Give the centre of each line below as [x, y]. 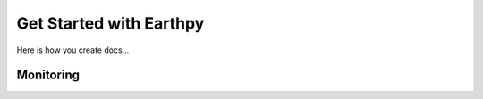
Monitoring [48, 75]
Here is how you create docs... [73, 50]
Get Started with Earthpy [110, 23]
